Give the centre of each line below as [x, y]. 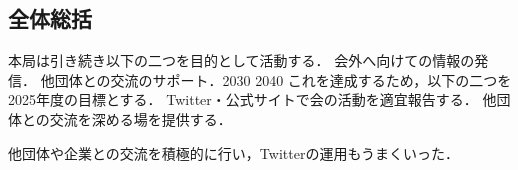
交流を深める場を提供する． [140, 118]
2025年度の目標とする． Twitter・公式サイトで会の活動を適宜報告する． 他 [252, 99]
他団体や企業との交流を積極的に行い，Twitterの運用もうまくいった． [233, 152]
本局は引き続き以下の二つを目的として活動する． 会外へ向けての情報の [241, 60]
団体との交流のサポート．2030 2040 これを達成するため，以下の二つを [283, 79]
